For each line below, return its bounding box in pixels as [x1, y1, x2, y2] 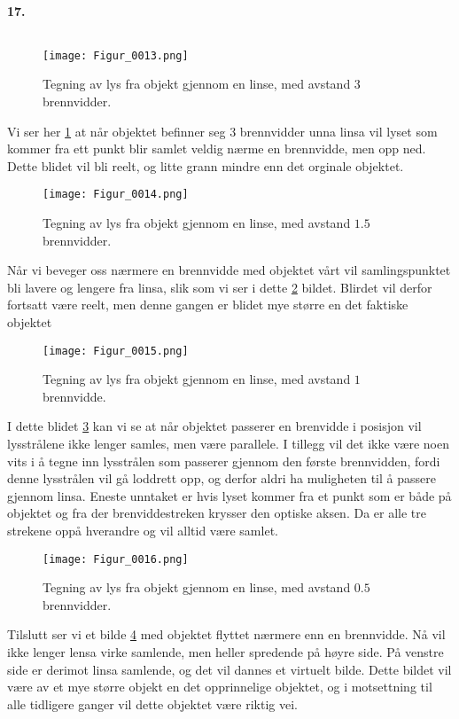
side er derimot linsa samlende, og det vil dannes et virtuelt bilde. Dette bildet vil [7, 660, 452, 678]
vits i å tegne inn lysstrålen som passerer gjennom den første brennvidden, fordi [7, 451, 440, 470]
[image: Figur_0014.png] [43, 188, 189, 201]
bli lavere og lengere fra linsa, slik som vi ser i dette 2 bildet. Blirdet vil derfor [7, 277, 432, 296]
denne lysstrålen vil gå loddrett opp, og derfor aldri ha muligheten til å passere [7, 469, 436, 488]
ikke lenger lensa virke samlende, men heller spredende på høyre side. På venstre [7, 643, 444, 661]
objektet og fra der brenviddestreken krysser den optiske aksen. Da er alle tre [7, 504, 426, 522]
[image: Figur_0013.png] [43, 49, 189, 62]
